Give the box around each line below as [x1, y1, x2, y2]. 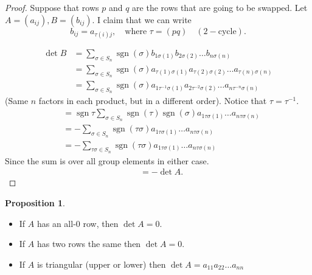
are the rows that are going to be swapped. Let [132, 1, 308, 13]
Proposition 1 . [5, 197, 65, 209]
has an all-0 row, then [36, 217, 119, 229]
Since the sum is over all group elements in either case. [5, 154, 209, 167]
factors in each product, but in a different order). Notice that [38, 94, 267, 107]
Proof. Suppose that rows [5, 1, 99, 13]
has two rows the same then [36, 237, 141, 250]
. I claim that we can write [92, 13, 192, 26]
